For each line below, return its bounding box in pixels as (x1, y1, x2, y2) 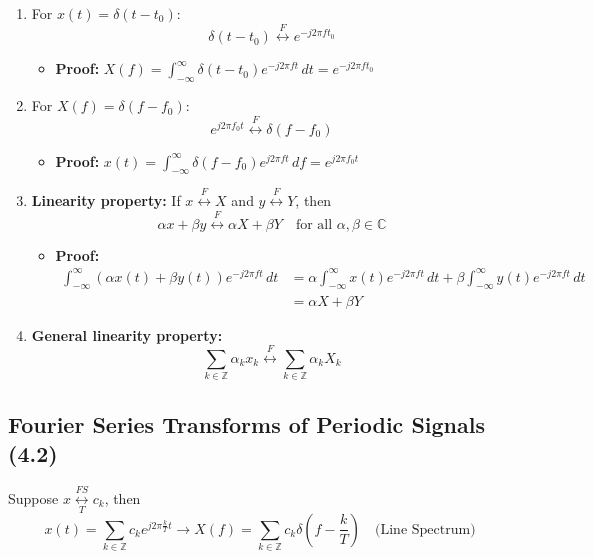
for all (295, 217, 333, 232)
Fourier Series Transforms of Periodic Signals (8, 408, 485, 439)
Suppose (8, 487, 59, 508)
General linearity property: (31, 324, 223, 345)
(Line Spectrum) (375, 522, 476, 537)
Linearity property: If (31, 190, 181, 211)
